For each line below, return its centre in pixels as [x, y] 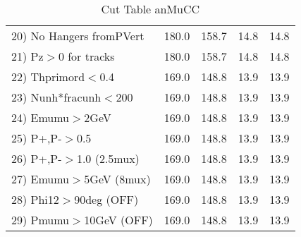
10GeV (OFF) [118, 220]
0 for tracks [86, 56]
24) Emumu [41, 117]
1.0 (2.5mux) [108, 158]
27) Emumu [41, 179]
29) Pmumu [41, 220]
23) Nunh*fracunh [56, 97]
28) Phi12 [35, 199]
